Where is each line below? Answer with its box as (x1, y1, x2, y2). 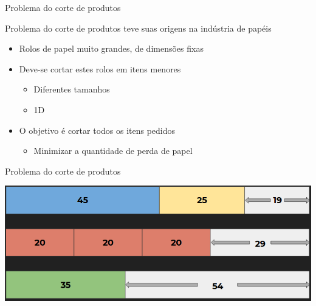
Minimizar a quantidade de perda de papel (33, 144, 193, 157)
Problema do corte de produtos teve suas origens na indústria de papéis (5, 21, 272, 34)
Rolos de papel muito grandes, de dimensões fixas (19, 42, 204, 55)
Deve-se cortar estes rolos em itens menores (19, 62, 181, 75)
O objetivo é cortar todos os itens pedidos (19, 123, 176, 136)
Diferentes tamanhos (33, 83, 110, 96)
